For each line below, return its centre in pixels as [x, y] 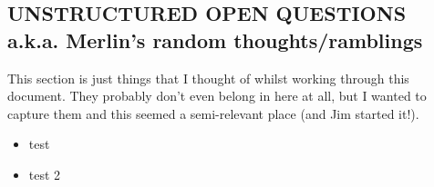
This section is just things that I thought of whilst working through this [208, 78]
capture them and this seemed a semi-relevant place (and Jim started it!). [213, 113]
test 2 [45, 174]
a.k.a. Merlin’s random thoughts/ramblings [215, 39]
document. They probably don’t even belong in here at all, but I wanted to [217, 96]
